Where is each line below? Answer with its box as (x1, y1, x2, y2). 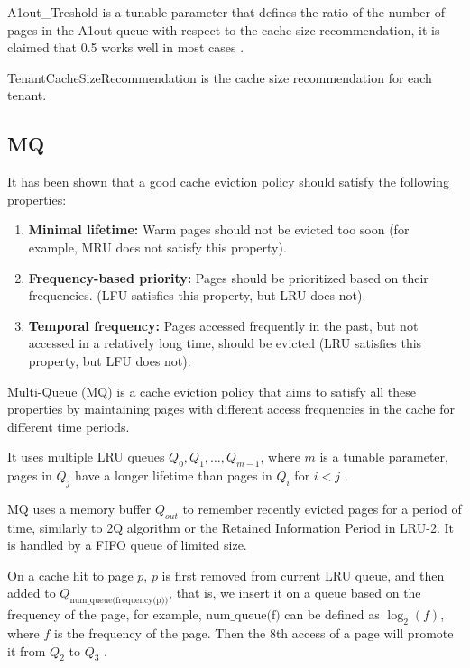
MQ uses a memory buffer (7, 499, 152, 517)
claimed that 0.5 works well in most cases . (7, 38, 244, 57)
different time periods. (7, 416, 130, 435)
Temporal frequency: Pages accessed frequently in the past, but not (28, 316, 419, 334)
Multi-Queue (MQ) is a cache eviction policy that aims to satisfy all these (7, 381, 417, 400)
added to (7, 583, 56, 602)
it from (7, 641, 46, 660)
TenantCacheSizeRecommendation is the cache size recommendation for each (7, 68, 432, 87)
